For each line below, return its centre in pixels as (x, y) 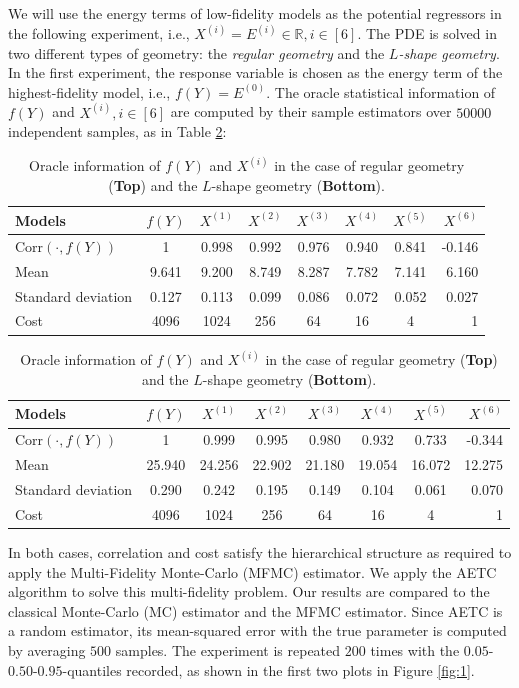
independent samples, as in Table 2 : (117, 131)
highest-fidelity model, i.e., (89, 91)
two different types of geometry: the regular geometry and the (196, 52)
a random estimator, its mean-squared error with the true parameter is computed (257, 630)
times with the (415, 650)
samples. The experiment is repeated (228, 650)
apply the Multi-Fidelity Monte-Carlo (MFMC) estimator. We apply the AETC (252, 571)
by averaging (47, 650)
